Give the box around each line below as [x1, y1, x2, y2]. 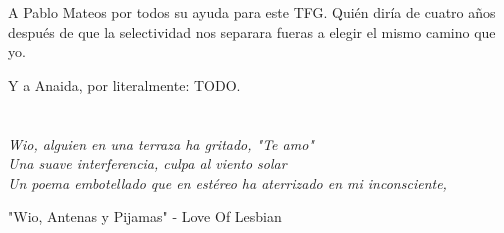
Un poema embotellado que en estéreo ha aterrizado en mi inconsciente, [8, 172, 447, 193]
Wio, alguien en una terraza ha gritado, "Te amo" [8, 133, 314, 154]
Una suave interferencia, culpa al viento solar [8, 153, 287, 174]
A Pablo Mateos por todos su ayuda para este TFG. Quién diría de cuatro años [8, 2, 496, 22]
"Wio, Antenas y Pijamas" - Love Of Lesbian [8, 206, 282, 227]
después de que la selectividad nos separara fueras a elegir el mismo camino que [8, 21, 496, 42]
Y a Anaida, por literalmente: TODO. [8, 74, 241, 95]
